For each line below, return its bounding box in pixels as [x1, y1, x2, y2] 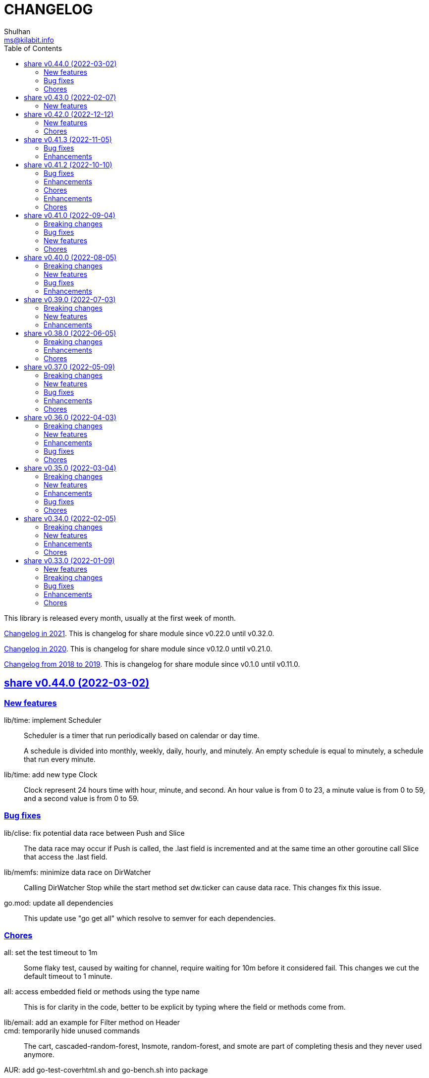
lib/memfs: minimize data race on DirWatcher [4, 867, 151, 876]
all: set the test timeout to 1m [4, 948, 98, 957]
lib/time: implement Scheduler [4, 715, 102, 724]
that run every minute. [24, 755, 96, 763]
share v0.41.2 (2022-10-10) [24, 160, 112, 169]
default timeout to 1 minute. [24, 972, 112, 981]
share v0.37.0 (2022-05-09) [24, 362, 115, 371]
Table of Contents [4, 44, 62, 53]
